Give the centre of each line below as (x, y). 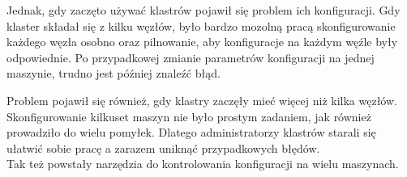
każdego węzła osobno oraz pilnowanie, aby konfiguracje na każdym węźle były (202, 42)
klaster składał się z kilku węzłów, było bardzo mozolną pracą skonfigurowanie (201, 25)
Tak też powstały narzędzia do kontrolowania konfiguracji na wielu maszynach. (203, 164)
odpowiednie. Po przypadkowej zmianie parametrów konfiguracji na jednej (191, 57)
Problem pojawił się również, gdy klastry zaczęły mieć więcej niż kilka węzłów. (202, 100)
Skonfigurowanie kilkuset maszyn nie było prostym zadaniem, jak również (189, 116)
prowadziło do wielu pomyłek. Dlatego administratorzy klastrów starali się (191, 132)
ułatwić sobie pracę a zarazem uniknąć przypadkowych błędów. (163, 147)
